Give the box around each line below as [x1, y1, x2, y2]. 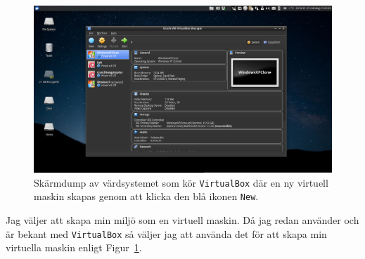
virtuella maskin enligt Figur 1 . [6, 240, 142, 255]
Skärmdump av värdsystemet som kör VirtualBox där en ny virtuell [34, 175, 328, 190]
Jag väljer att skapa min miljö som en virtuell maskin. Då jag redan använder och [6, 212, 359, 227]
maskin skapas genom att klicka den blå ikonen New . [34, 189, 259, 204]
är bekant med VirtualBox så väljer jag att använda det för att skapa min [6, 226, 327, 241]
